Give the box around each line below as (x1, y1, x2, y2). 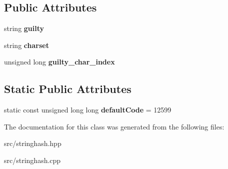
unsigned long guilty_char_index (4, 56, 115, 67)
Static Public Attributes (4, 81, 131, 96)
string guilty (4, 23, 44, 33)
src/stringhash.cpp (4, 154, 61, 165)
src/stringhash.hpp (4, 138, 61, 148)
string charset (4, 39, 49, 50)
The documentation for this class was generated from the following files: (4, 121, 224, 131)
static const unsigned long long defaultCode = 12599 (4, 104, 171, 115)
